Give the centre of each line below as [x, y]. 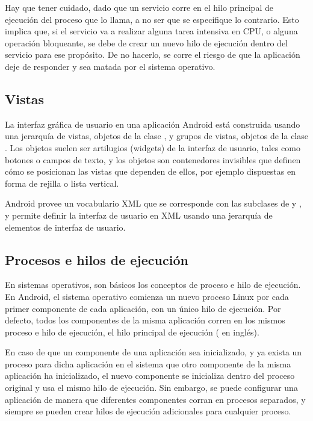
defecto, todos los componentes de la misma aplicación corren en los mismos [145, 320]
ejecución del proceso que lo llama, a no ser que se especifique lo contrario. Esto [152, 19]
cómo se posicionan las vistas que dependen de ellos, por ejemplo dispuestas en [150, 171]
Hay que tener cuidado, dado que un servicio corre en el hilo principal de [139, 7]
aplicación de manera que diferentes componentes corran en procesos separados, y [155, 399]
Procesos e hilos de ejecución [97, 259]
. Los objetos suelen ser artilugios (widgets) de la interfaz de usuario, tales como [153, 147]
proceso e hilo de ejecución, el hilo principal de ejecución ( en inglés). [132, 332]
